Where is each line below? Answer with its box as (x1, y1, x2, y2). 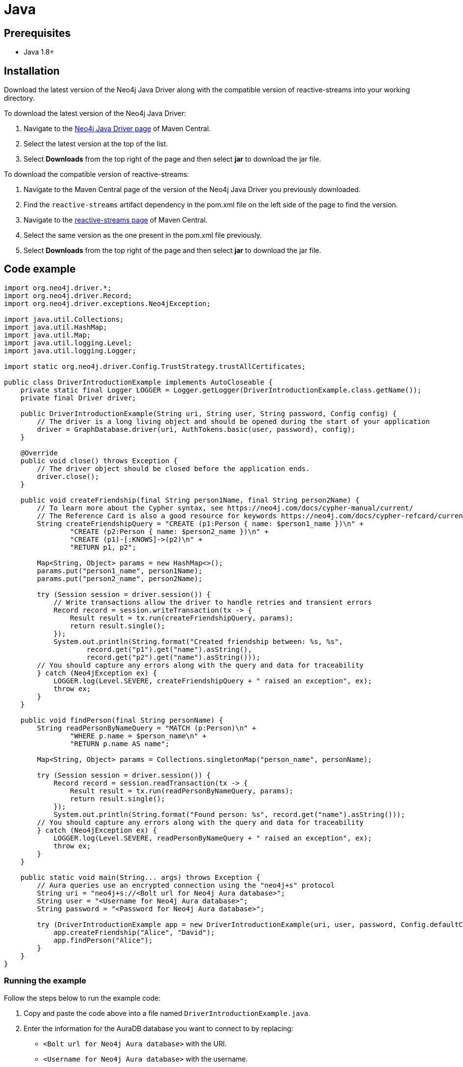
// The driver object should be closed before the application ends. (37, 464, 310, 473)
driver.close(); (37, 472, 99, 480)
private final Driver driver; (20, 393, 136, 402)
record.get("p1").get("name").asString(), (86, 645, 252, 653)
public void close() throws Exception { (20, 456, 178, 465)
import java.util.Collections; (4, 315, 124, 323)
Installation (4, 64, 60, 77)
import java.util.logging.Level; (4, 338, 132, 347)
